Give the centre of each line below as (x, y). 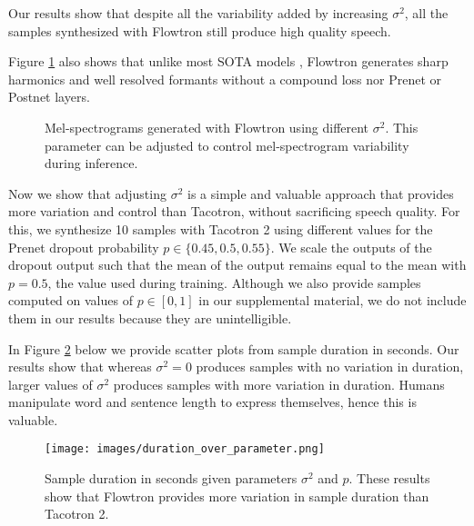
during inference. (91, 163)
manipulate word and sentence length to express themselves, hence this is (212, 402)
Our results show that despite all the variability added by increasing (198, 13)
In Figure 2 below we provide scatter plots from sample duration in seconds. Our (234, 348)
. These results (389, 478)
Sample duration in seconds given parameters (171, 478)
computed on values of (71, 300)
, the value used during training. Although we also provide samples (234, 282)
